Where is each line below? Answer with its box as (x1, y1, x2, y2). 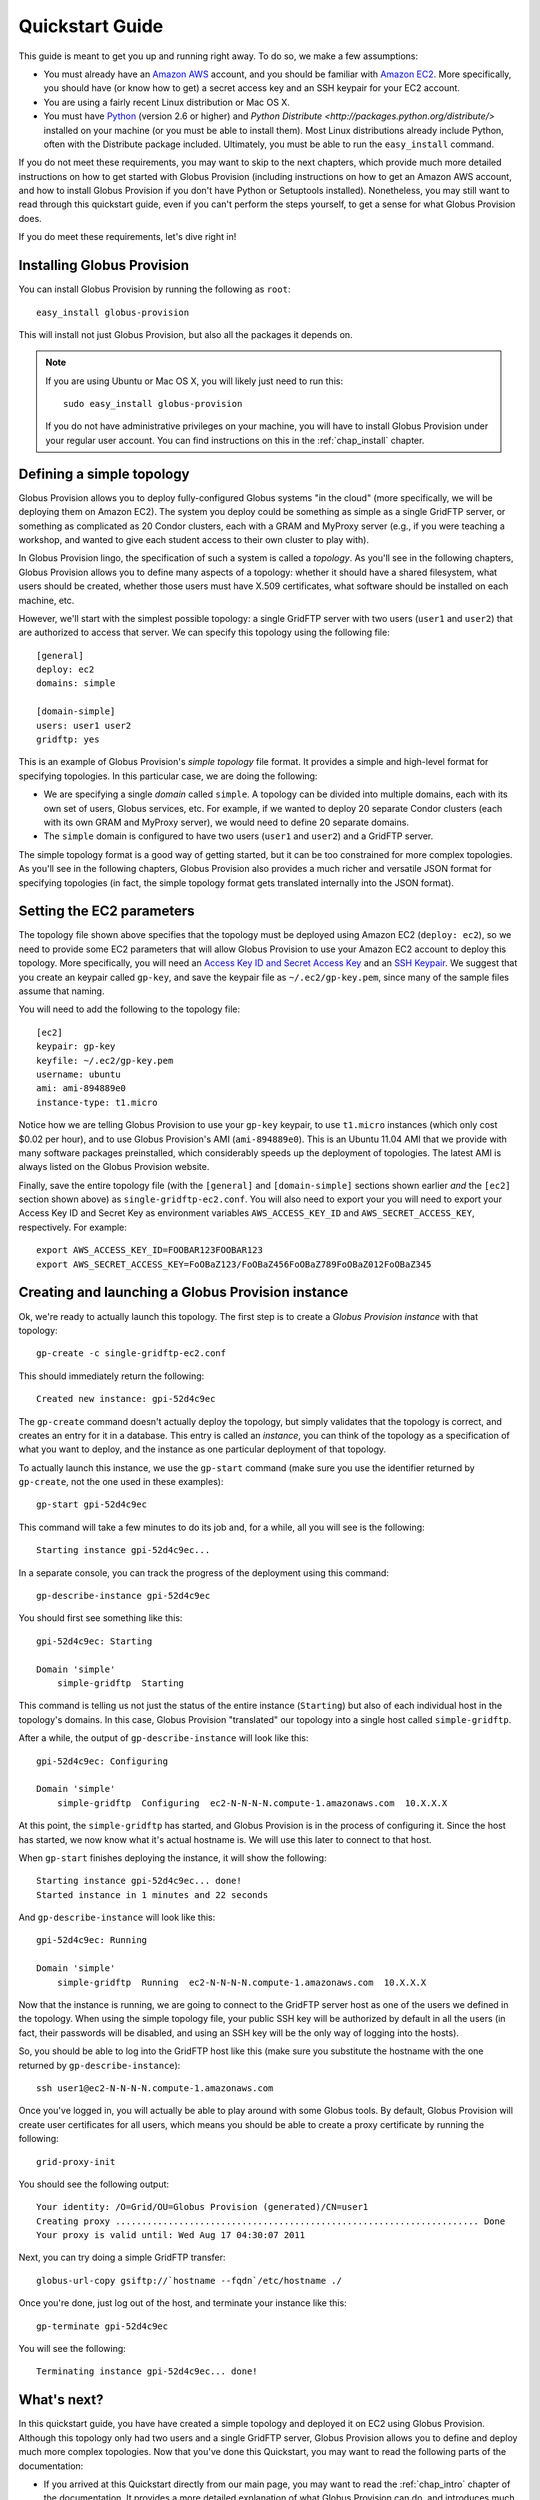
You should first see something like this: (18, 1612, 183, 1624)
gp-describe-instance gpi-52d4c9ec (36, 1590, 211, 1602)
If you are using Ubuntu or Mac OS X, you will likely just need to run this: (45, 375, 344, 387)
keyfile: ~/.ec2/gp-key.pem (36, 1055, 174, 1066)
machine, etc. (18, 594, 75, 606)
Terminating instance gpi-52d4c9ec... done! (36, 2366, 259, 2377)
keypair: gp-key (36, 1041, 116, 1052)
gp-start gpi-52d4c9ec (36, 1499, 148, 1510)
